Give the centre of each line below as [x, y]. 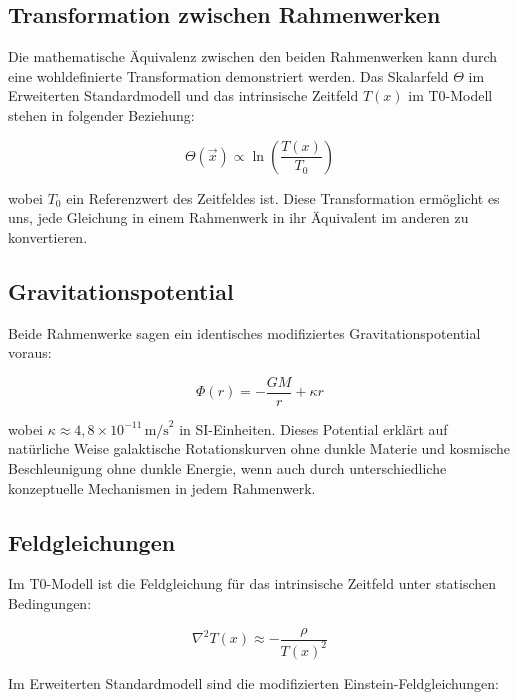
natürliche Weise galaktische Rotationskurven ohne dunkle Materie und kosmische [259, 448]
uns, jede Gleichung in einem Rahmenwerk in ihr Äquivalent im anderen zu [238, 217]
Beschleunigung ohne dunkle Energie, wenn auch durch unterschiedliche [227, 468]
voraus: [30, 352]
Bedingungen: [50, 602]
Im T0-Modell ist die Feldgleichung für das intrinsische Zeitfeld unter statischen [252, 583]
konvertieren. [48, 236]
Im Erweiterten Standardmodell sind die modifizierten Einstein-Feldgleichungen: [253, 682]
